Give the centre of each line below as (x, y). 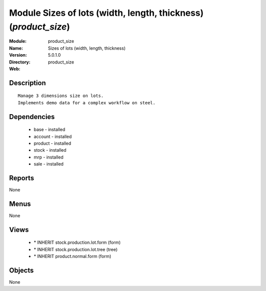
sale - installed (49, 164)
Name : (16, 48)
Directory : (20, 62)
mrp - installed (49, 157)
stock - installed (50, 150)
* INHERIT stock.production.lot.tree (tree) (76, 249)
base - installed (50, 129)
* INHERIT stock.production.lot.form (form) (77, 242)
